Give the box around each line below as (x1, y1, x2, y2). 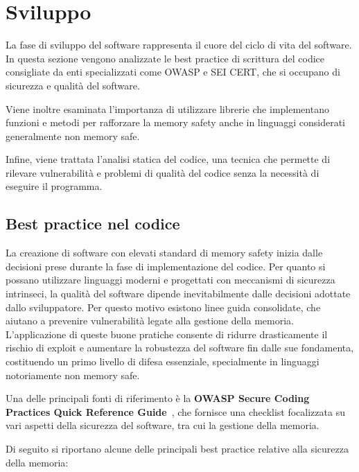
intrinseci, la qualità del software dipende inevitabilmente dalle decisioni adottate (6, 286, 351, 301)
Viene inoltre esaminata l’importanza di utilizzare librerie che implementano (6, 101, 329, 116)
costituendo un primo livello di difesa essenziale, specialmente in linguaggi (6, 354, 319, 369)
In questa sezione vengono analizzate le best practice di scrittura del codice (6, 51, 325, 65)
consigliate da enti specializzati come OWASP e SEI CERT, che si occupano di (6, 64, 340, 79)
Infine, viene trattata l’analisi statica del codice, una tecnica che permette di (6, 152, 331, 166)
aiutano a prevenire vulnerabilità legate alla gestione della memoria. (6, 313, 294, 328)
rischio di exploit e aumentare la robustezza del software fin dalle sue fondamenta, (6, 340, 354, 355)
